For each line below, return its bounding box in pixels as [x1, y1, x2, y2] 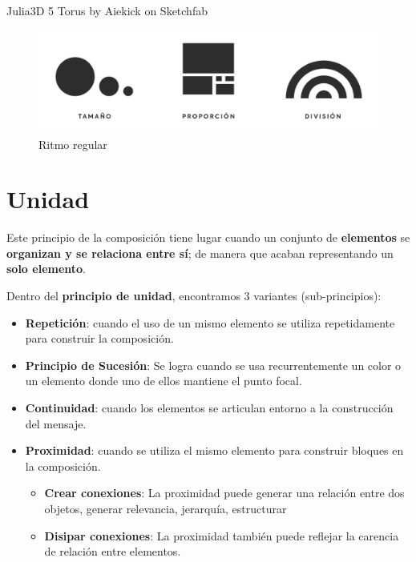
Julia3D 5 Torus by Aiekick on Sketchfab [6, 2, 208, 18]
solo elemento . [6, 260, 87, 277]
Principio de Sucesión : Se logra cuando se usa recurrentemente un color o [25, 356, 402, 373]
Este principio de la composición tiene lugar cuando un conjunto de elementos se [6, 229, 410, 246]
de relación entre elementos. [44, 543, 181, 560]
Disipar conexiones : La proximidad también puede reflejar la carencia [44, 527, 399, 544]
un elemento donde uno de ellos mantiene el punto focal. [25, 372, 302, 389]
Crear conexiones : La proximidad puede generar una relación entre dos [44, 484, 405, 501]
